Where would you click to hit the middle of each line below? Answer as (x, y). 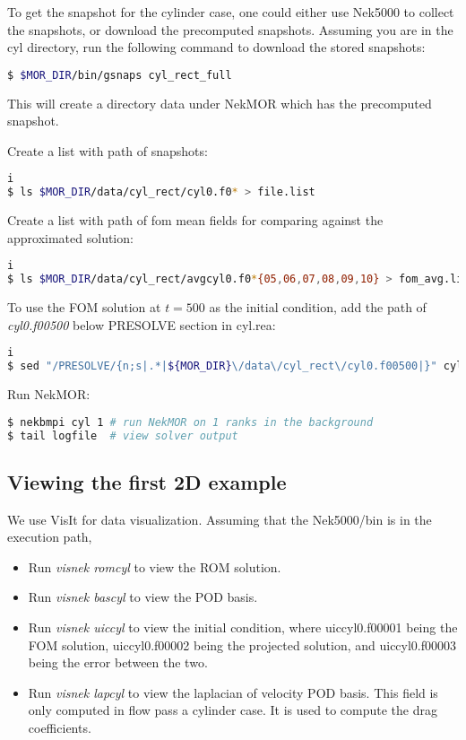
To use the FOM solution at (84, 307)
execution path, (50, 537)
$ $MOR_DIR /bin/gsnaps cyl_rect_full (120, 75)
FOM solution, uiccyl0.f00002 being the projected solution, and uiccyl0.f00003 (242, 644)
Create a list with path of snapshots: (108, 150)
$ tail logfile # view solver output (123, 435)
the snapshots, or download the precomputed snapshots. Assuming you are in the (230, 29)
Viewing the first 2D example (147, 481)
